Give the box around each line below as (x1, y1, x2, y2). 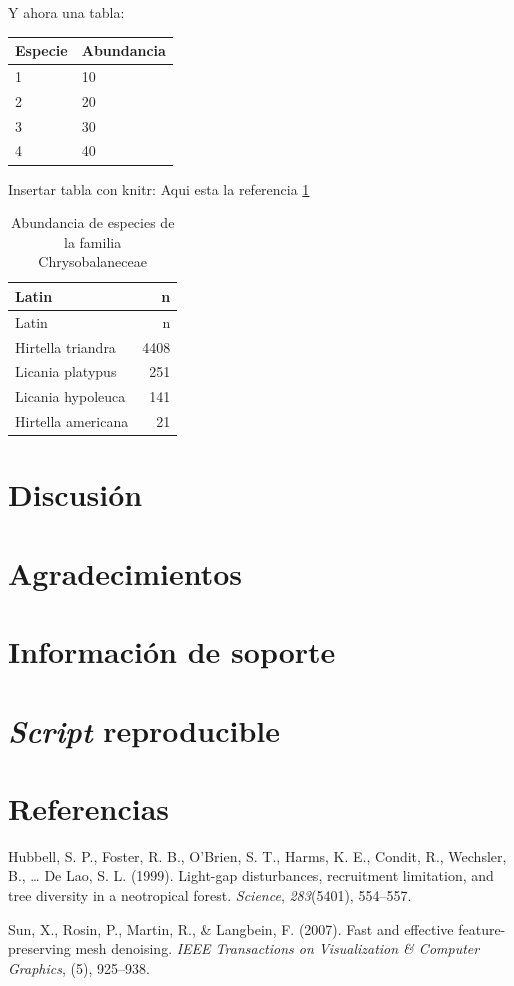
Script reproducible (8, 709, 280, 751)
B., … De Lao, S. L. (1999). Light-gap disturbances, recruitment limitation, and (8, 865, 494, 886)
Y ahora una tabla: (8, 2, 125, 22)
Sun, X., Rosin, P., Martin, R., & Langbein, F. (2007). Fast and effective (8, 918, 454, 939)
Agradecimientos (8, 552, 243, 593)
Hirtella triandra (15, 336, 116, 357)
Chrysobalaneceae (38, 251, 147, 272)
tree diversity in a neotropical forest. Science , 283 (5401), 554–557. (8, 885, 412, 906)
